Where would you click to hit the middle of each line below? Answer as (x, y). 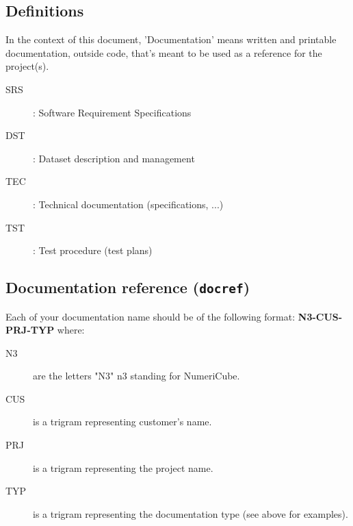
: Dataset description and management (114, 158)
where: (71, 330)
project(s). (27, 66)
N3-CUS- (320, 316)
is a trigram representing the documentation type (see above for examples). (191, 513)
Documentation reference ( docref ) (128, 287)
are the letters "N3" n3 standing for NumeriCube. (136, 376)
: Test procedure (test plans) (93, 250)
